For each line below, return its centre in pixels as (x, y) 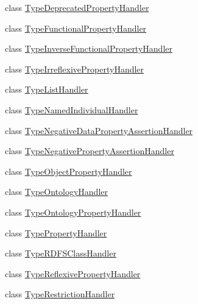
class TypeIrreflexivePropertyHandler (75, 69)
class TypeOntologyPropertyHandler (73, 212)
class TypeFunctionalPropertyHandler (76, 28)
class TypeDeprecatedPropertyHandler (77, 7)
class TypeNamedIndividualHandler (72, 109)
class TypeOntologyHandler (56, 192)
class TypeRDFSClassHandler (61, 253)
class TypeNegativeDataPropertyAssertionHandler (99, 130)
